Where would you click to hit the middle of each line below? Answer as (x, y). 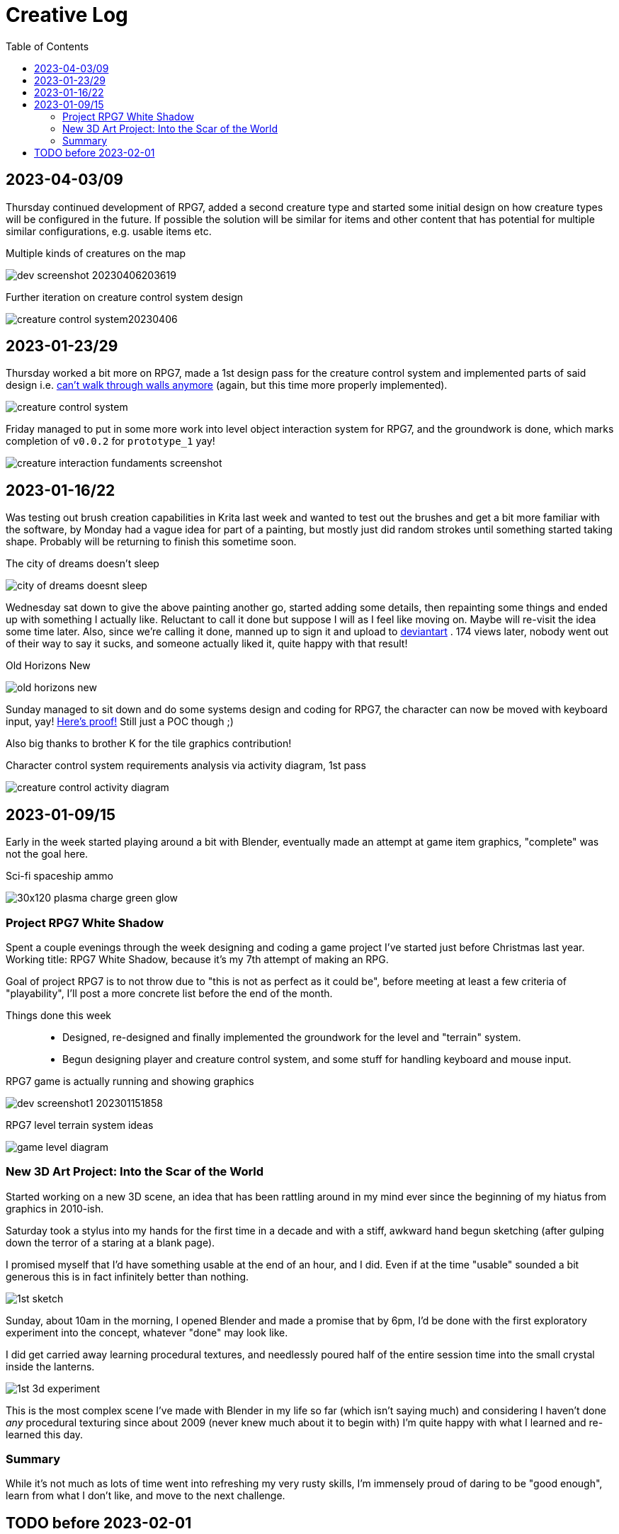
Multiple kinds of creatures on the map (96, 253)
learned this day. (45, 1434)
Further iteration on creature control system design (125, 297)
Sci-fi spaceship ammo (59, 876)
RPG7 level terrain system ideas (80, 1125)
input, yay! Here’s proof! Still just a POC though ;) (120, 722)
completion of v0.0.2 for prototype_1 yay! (110, 441)
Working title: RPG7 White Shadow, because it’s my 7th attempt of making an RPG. (197, 959)
